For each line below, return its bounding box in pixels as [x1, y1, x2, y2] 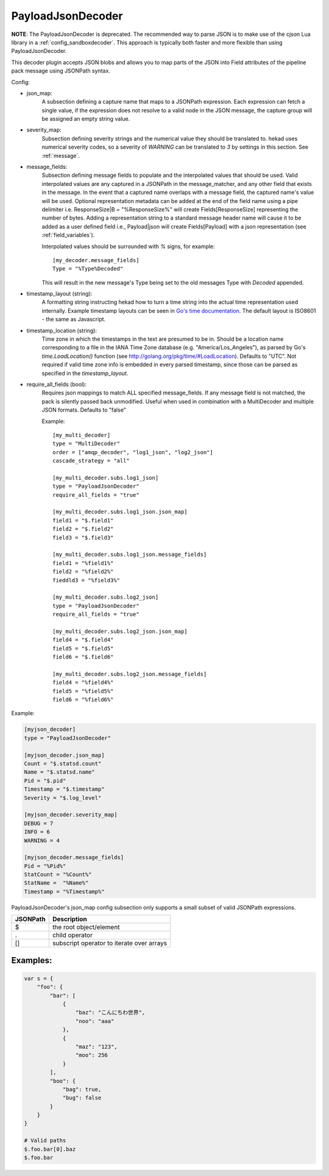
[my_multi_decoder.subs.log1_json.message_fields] [52, 551, 207, 558]
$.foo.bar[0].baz [24, 1146, 76, 1152]
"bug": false [62, 1094, 102, 1102]
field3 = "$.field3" [52, 534, 114, 541]
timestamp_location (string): [26, 327, 97, 334]
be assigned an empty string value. [41, 115, 130, 123]
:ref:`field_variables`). [41, 232, 95, 239]
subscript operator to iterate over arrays [52, 939, 168, 947]
